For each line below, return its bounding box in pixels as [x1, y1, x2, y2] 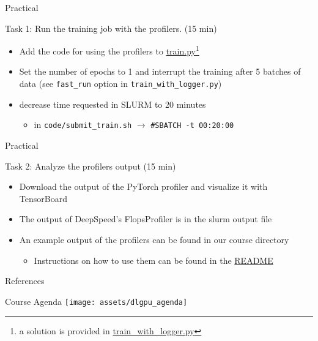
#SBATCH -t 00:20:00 [150, 121, 234, 130]
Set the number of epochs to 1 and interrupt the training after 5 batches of [19, 65, 301, 78]
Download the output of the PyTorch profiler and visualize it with [19, 180, 268, 193]
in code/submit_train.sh [34, 118, 132, 131]
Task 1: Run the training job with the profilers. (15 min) [5, 21, 217, 34]
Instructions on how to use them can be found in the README [34, 253, 273, 266]
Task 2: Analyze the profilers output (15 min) [5, 159, 176, 172]
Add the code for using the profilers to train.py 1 [19, 43, 199, 57]
